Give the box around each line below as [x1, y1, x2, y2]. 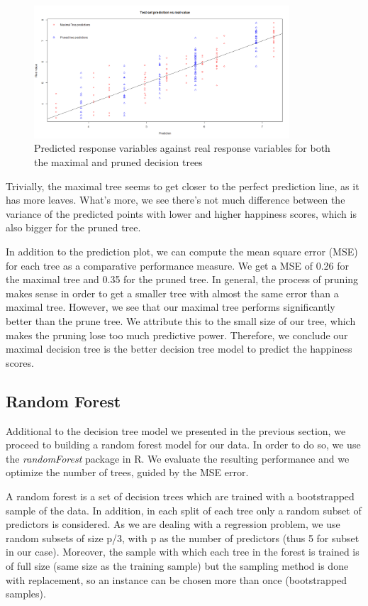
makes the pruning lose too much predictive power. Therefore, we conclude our [6, 327, 348, 342]
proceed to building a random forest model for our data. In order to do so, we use [6, 437, 361, 452]
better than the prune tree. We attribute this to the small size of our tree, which [6, 314, 356, 328]
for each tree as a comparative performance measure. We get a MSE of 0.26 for [6, 258, 349, 272]
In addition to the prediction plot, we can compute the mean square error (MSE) [6, 244, 358, 259]
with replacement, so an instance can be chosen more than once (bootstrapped [6, 572, 347, 587]
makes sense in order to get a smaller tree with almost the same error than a [6, 285, 339, 300]
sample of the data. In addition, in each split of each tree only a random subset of [6, 502, 362, 517]
